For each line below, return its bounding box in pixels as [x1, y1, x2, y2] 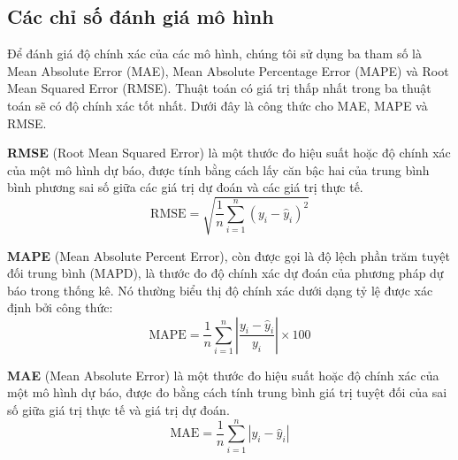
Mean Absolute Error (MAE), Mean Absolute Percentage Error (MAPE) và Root [7, 61, 449, 80]
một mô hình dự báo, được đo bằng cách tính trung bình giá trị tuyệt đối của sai [7, 383, 447, 402]
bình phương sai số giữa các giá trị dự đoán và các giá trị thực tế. [7, 178, 363, 196]
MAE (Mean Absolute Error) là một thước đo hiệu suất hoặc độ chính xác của [7, 365, 439, 384]
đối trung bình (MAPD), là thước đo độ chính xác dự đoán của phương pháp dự [7, 264, 444, 282]
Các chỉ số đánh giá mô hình [7, 3, 274, 30]
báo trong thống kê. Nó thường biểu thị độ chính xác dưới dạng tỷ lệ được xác [7, 280, 433, 299]
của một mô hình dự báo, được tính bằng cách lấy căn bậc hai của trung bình [7, 160, 430, 179]
